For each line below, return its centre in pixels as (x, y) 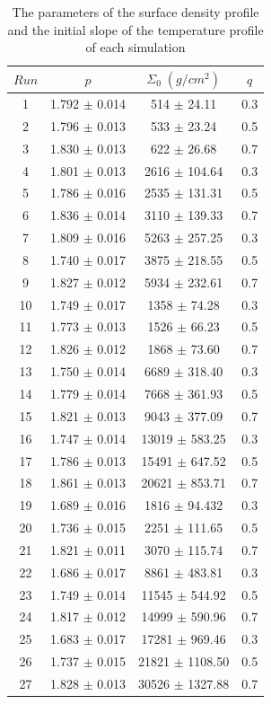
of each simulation (135, 47)
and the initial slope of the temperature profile (135, 29)
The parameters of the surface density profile (135, 12)
